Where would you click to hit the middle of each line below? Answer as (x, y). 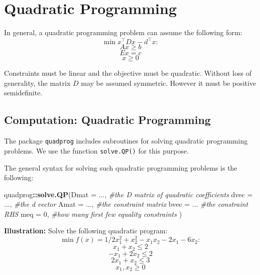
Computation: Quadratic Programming (107, 120)
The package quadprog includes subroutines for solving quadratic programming (126, 141)
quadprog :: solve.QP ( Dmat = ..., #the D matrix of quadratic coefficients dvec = (128, 194)
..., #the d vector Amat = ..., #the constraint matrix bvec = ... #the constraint (126, 204)
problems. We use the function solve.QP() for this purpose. (97, 150)
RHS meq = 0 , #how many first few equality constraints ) (93, 214)
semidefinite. (23, 93)
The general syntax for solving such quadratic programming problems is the (121, 167)
